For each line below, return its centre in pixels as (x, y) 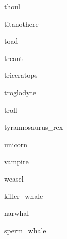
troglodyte (20, 92)
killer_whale (24, 196)
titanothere (21, 23)
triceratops (21, 75)
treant (13, 58)
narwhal (17, 213)
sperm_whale (25, 230)
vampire (16, 161)
